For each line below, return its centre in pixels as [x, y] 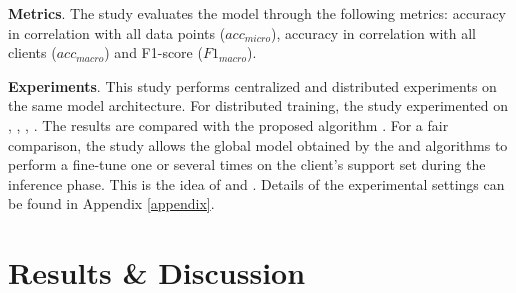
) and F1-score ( [153, 52]
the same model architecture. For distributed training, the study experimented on [258, 105]
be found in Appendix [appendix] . [111, 203]
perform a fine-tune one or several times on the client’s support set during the [247, 164]
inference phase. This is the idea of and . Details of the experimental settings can [256, 183]
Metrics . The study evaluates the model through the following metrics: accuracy [257, 13]
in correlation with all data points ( [117, 32]
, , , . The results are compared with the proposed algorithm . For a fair [228, 124]
